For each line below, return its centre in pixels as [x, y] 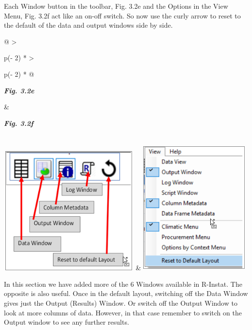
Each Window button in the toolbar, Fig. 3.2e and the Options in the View [116, 6]
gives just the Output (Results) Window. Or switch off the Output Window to [121, 303]
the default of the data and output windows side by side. [88, 25]
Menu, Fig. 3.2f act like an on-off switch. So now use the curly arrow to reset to [122, 15]
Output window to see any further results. [67, 322]
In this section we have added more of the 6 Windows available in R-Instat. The [123, 284]
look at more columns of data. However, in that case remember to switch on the [123, 312]
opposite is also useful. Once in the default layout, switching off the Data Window [126, 293]
